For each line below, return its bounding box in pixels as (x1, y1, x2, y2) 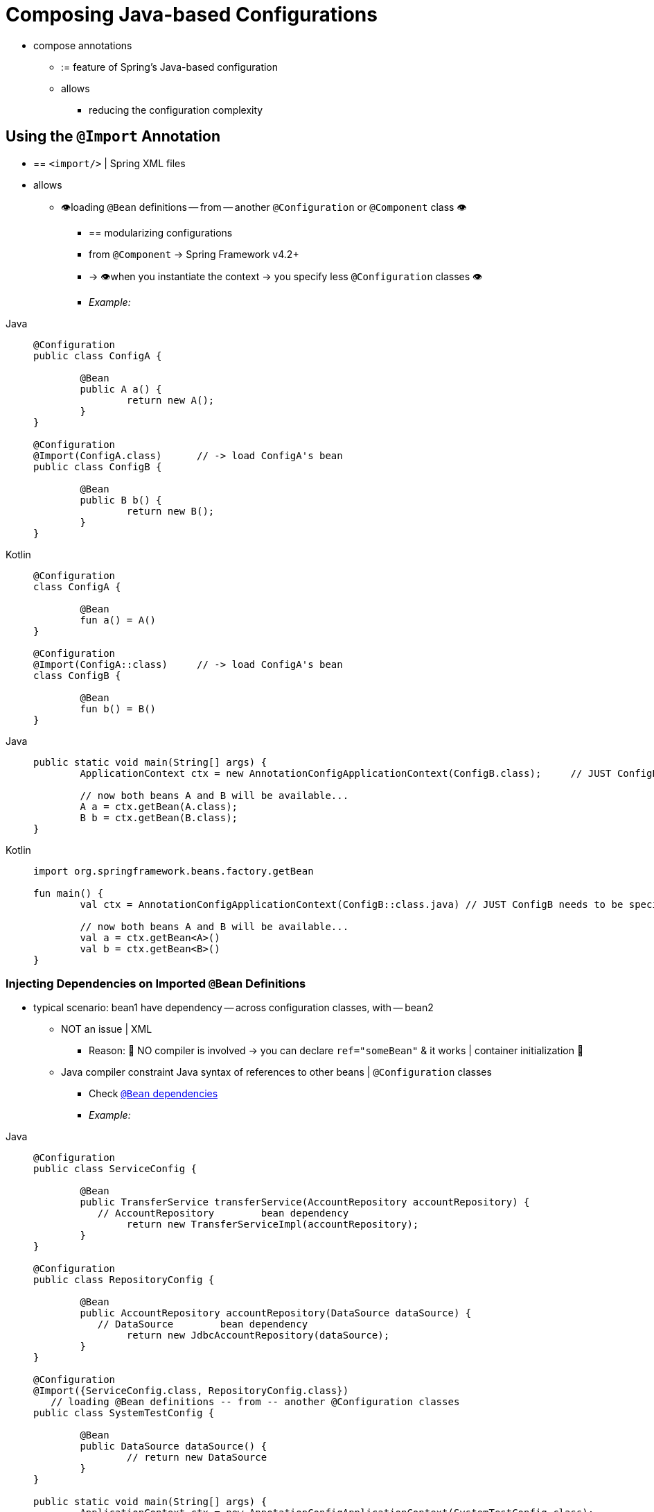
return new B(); (126, 505, 215, 517)
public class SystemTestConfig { (33, 1407, 215, 1419)
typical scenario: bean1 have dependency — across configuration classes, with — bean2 (33, 1002, 434, 1014)
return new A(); (126, 394, 215, 406)
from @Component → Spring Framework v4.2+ (89, 248, 299, 260)
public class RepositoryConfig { (33, 1274, 215, 1286)
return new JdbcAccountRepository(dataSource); (126, 1330, 390, 1341)
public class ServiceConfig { (33, 1163, 197, 1175)
